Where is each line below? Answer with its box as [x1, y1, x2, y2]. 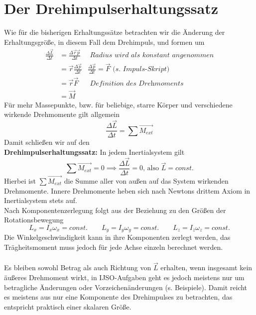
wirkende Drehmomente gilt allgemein [4, 109, 120, 119]
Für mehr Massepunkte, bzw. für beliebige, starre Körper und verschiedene [4, 99, 233, 109]
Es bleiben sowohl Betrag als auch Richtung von [4, 262, 151, 273]
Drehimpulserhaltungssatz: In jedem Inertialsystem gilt [4, 146, 185, 157]
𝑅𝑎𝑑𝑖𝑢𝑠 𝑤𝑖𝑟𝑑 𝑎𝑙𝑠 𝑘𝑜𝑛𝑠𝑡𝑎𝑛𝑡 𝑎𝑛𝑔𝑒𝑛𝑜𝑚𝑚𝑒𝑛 [90, 52, 214, 59]
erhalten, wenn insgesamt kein [160, 262, 253, 273]
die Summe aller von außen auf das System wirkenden [64, 175, 229, 186]
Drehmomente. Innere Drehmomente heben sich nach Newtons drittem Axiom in [4, 185, 251, 196]
